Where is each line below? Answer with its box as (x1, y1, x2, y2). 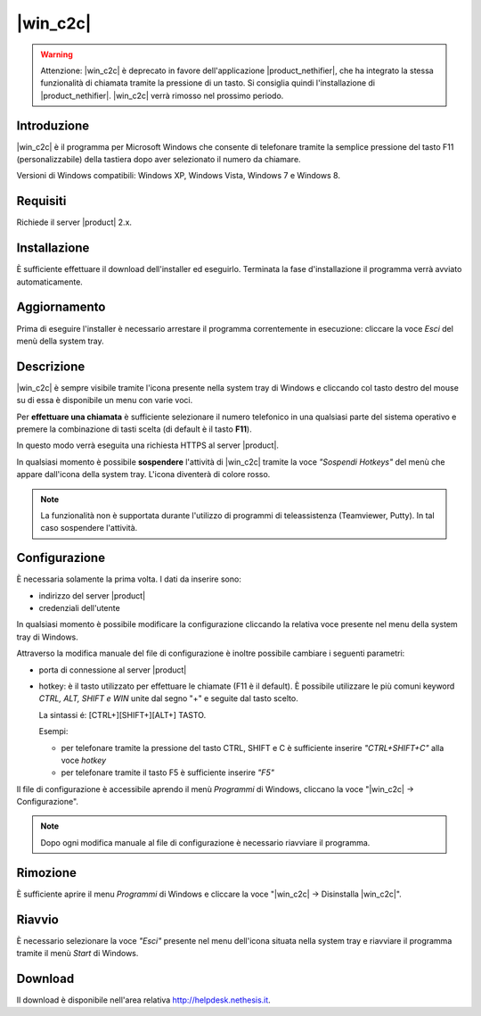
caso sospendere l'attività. (40, 523, 138, 533)
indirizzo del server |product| (38, 590, 146, 601)
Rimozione (16, 865, 77, 880)
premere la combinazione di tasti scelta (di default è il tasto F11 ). (16, 424, 253, 434)
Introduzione (16, 118, 90, 133)
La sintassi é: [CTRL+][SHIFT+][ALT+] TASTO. (38, 709, 207, 720)
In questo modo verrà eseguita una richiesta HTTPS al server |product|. (16, 440, 280, 450)
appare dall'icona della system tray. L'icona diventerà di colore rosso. (16, 469, 271, 480)
